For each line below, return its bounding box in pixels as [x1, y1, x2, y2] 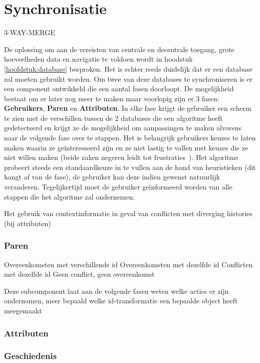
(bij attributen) [4, 218, 51, 228]
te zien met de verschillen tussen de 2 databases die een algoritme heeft [4, 112, 223, 123]
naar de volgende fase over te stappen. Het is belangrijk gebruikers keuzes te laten [4, 132, 256, 143]
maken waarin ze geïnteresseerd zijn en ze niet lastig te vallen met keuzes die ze [4, 142, 248, 152]
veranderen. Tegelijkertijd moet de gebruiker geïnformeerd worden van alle [4, 181, 232, 192]
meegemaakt [4, 305, 42, 315]
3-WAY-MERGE [4, 27, 55, 38]
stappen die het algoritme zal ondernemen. [4, 191, 135, 202]
